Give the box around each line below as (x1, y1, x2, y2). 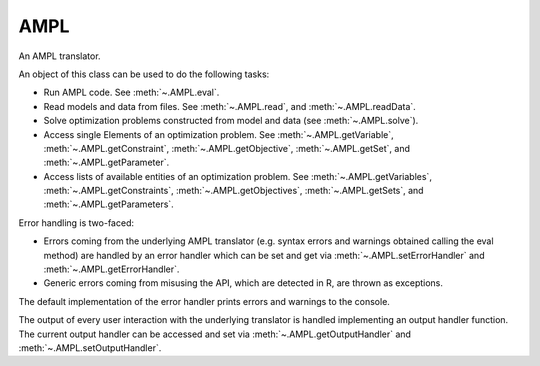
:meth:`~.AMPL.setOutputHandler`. (18, 341, 162, 354)
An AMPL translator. (18, 50, 101, 62)
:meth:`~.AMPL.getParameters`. (43, 198, 174, 210)
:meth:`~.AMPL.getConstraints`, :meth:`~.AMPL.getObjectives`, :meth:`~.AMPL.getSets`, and (43, 185, 424, 197)
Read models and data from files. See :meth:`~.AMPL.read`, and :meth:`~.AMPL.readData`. (43, 100, 417, 112)
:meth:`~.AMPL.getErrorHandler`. (43, 263, 180, 275)
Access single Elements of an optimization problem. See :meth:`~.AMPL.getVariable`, (43, 128, 394, 140)
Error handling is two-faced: (18, 216, 135, 229)
